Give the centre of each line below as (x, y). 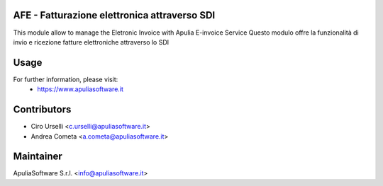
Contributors (42, 110)
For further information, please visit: (66, 79)
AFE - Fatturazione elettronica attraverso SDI (114, 15)
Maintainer (38, 157)
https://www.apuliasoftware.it (81, 89)
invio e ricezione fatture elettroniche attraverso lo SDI (91, 42)
